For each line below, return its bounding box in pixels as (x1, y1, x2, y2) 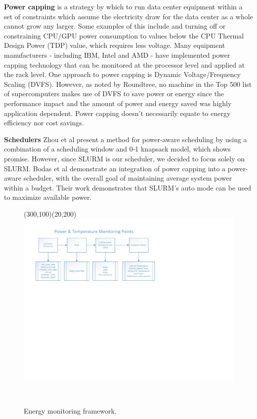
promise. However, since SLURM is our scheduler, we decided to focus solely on (4, 153, 245, 163)
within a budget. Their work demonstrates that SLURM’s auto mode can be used (4, 182, 252, 192)
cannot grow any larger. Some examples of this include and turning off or (4, 21, 226, 31)
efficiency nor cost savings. (4, 117, 84, 128)
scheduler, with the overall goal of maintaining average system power (23, 173, 232, 183)
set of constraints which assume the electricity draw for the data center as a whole (4, 11, 253, 21)
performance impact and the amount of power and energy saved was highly (4, 98, 232, 108)
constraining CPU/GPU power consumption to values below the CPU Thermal (4, 30, 244, 40)
